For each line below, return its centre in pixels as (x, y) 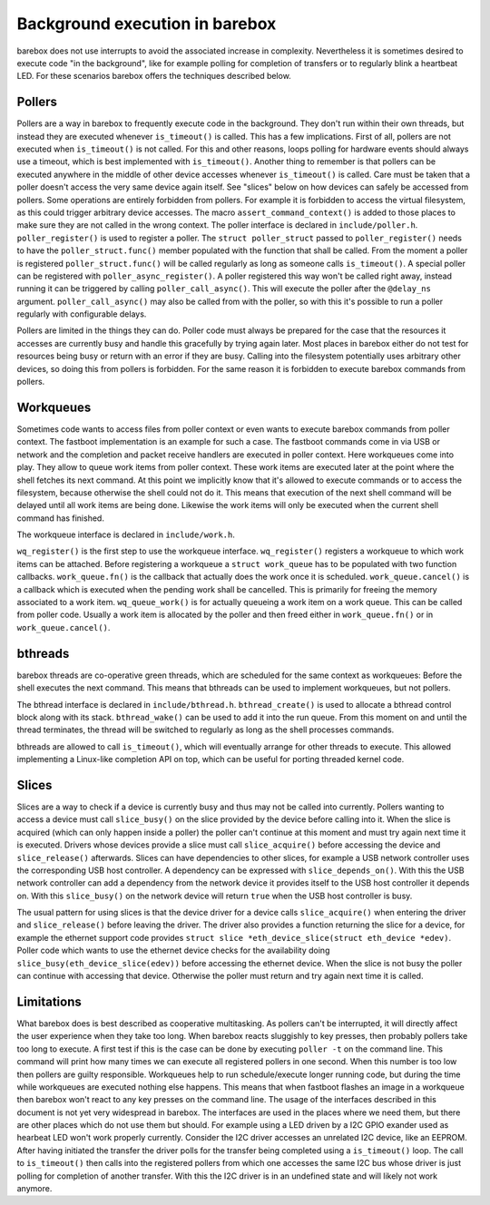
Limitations (49, 1001)
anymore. (34, 1189)
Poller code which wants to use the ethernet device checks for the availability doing (173, 950)
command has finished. (60, 518)
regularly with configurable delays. (82, 314)
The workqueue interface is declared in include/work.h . (126, 534)
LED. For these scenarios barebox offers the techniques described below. (154, 76)
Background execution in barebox (147, 24)
